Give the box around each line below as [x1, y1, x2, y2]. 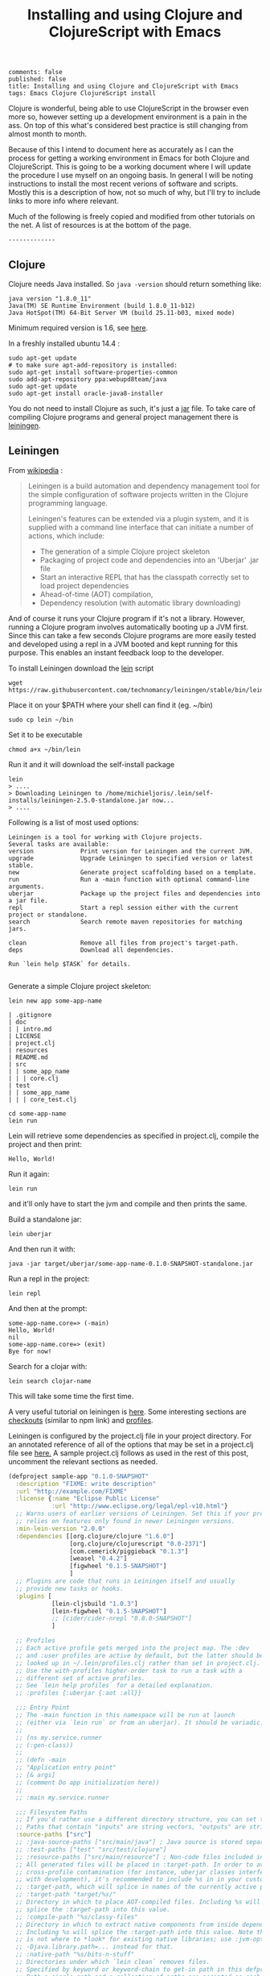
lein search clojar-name [8, 1376, 92, 1385]
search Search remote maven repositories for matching [8, 917, 243, 926]
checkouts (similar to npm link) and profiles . [8, 1415, 154, 1425]
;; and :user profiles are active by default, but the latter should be [15, 1651, 264, 1659]
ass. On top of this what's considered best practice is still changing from [8, 121, 248, 131]
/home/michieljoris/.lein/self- [105, 789, 215, 797]
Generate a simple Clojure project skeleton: [8, 981, 152, 990]
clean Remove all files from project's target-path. [8, 939, 239, 947]
